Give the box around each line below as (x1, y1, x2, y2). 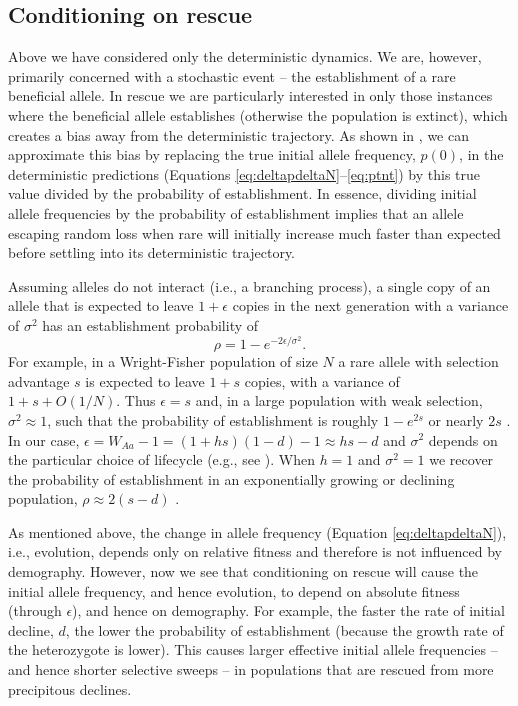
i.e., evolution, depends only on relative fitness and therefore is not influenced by (8, 541, 502, 562)
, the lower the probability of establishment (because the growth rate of (65, 619, 504, 640)
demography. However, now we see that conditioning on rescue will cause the (8, 561, 479, 582)
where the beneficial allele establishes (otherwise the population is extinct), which (8, 104, 508, 125)
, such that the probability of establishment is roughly (47, 409, 379, 430)
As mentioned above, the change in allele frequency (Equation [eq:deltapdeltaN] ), (8, 521, 507, 542)
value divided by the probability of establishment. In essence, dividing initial (8, 183, 477, 204)
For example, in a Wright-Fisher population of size (8, 351, 318, 372)
